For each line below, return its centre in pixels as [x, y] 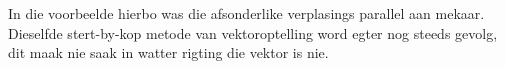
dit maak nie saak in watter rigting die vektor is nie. [168, 52]
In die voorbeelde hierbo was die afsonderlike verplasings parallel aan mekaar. [246, 13]
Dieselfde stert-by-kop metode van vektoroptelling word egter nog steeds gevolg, [253, 32]
